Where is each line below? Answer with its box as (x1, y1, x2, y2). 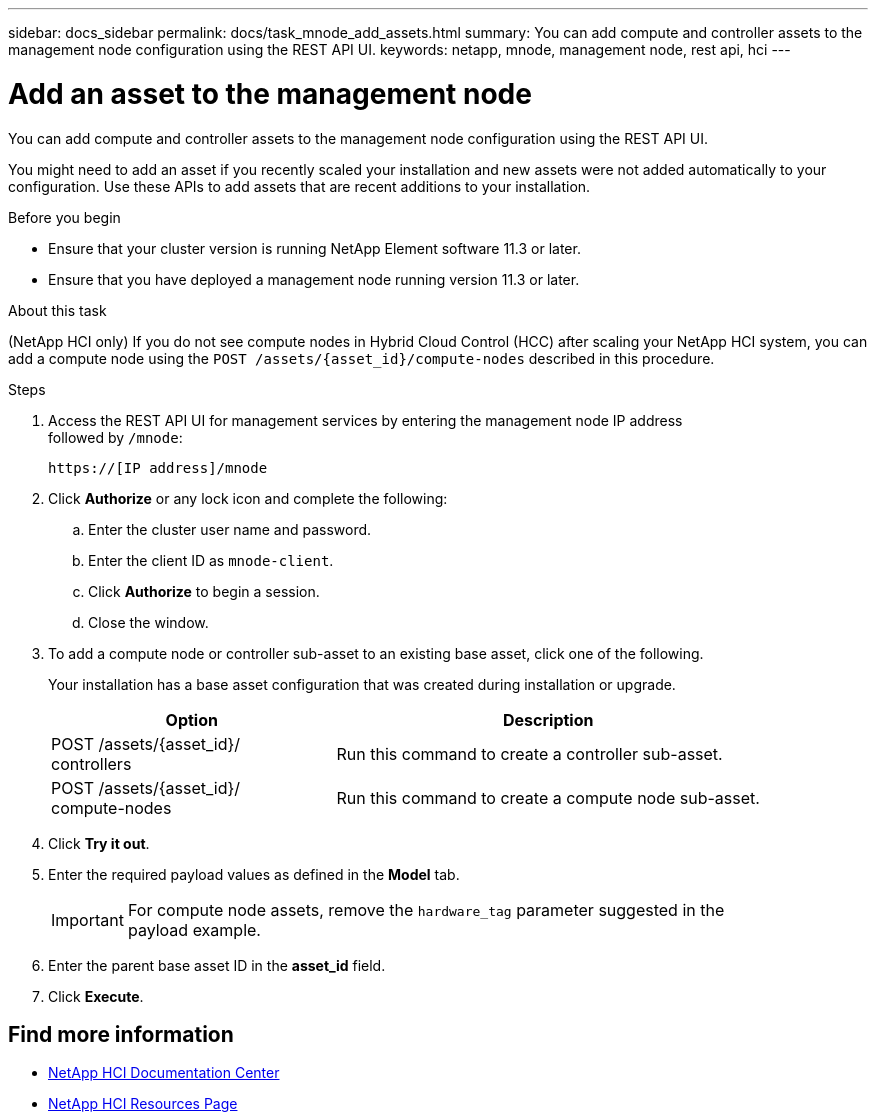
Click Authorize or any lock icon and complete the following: (48, 489, 448, 507)
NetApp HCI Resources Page (48, 1095, 238, 1113)
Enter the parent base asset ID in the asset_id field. (48, 956, 386, 974)
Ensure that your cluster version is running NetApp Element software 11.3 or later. (48, 239, 581, 257)
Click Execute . (48, 987, 144, 1005)
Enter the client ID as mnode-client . (88, 551, 334, 569)
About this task (8, 301, 107, 319)
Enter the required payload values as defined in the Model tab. (48, 865, 460, 883)
